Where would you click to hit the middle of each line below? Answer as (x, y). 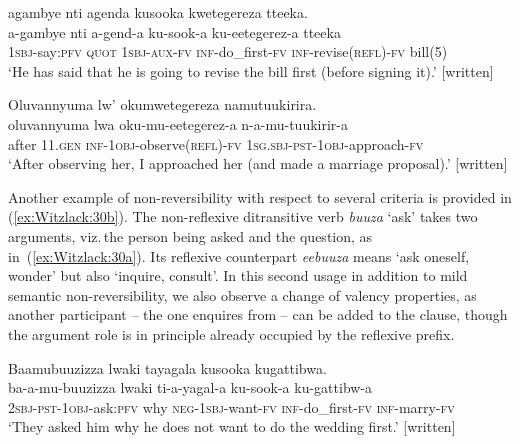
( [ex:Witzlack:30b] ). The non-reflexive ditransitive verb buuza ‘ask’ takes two (243, 216)
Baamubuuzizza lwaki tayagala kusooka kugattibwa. (167, 367)
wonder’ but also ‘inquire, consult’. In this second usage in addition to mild (238, 275)
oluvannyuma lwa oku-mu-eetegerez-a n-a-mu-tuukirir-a (178, 123)
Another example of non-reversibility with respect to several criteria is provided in (260, 196)
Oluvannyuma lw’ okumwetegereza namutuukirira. (162, 104)
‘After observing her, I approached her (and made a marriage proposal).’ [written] (258, 163)
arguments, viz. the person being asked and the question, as (190, 235)
